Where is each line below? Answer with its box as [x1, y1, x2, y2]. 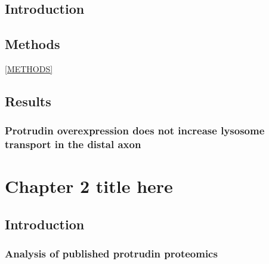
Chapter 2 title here [5, 174, 173, 198]
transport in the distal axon [5, 137, 141, 152]
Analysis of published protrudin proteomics [5, 246, 218, 261]
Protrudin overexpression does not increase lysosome [5, 123, 265, 138]
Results [5, 91, 51, 110]
